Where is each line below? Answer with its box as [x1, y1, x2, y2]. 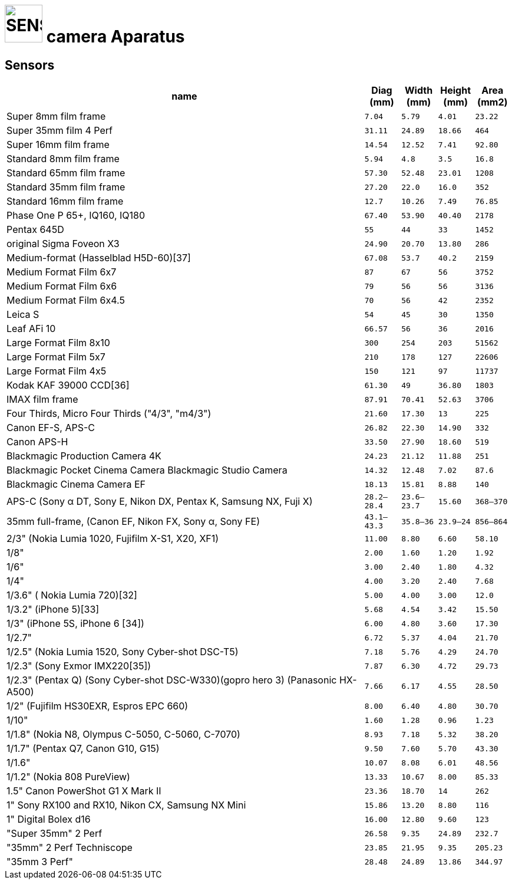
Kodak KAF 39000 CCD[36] [6, 379, 130, 392]
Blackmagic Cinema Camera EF [6, 478, 146, 491]
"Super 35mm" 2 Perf [6, 827, 103, 840]
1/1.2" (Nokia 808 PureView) [6, 771, 130, 783]
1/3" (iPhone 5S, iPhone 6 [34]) [6, 617, 144, 630]
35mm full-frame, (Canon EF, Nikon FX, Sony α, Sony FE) [6, 515, 260, 528]
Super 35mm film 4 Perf [6, 124, 113, 137]
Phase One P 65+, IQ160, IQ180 [6, 209, 146, 222]
